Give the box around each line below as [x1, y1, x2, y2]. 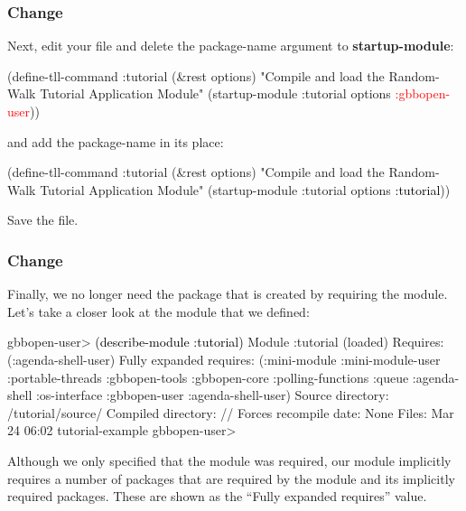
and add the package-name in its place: [7, 132, 224, 151]
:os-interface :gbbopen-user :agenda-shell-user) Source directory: [35, 386, 389, 404]
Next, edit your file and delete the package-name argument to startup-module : [7, 36, 454, 55]
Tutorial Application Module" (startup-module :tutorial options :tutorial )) [40, 180, 451, 199]
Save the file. [7, 210, 79, 229]
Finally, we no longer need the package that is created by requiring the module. [7, 284, 448, 303]
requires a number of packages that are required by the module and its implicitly [7, 469, 455, 488]
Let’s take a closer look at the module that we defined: [7, 302, 310, 321]
